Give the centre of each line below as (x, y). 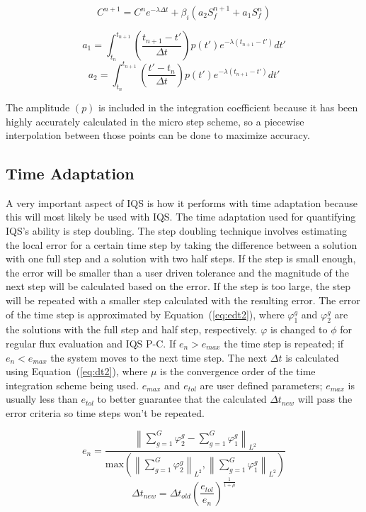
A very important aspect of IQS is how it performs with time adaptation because (182, 202)
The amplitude (38, 107)
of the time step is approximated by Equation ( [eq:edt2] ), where (145, 314)
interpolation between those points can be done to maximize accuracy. (158, 135)
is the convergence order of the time (238, 371)
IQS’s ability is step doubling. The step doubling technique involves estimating (176, 231)
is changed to (299, 329)
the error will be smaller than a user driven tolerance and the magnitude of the (177, 272)
